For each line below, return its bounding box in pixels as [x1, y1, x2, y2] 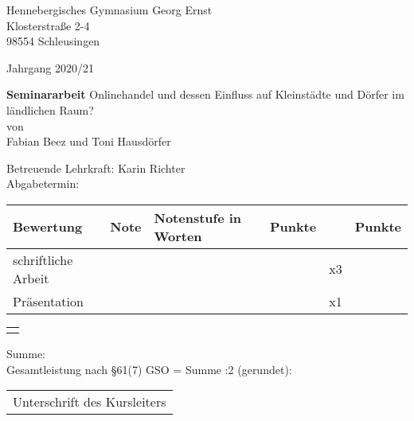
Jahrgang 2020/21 [6, 59, 94, 76]
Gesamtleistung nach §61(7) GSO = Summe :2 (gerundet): [6, 361, 292, 377]
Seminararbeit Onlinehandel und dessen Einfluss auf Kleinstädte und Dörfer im [6, 86, 404, 103]
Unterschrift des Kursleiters [13, 392, 166, 411]
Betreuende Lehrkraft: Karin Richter [6, 159, 186, 176]
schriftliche [13, 250, 73, 269]
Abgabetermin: [6, 175, 80, 192]
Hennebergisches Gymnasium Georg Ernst [6, 2, 213, 18]
